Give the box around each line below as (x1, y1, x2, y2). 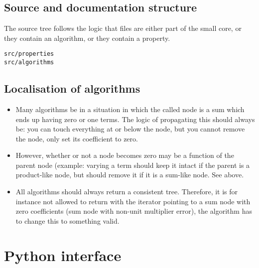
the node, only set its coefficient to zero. (15, 133, 138, 143)
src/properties (4, 50, 54, 58)
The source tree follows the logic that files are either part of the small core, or (4, 23, 242, 33)
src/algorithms (4, 59, 54, 66)
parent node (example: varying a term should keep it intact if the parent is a (15, 159, 250, 170)
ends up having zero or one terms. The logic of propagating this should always (15, 114, 255, 124)
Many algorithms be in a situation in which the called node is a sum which (15, 104, 245, 114)
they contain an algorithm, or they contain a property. (4, 32, 170, 43)
